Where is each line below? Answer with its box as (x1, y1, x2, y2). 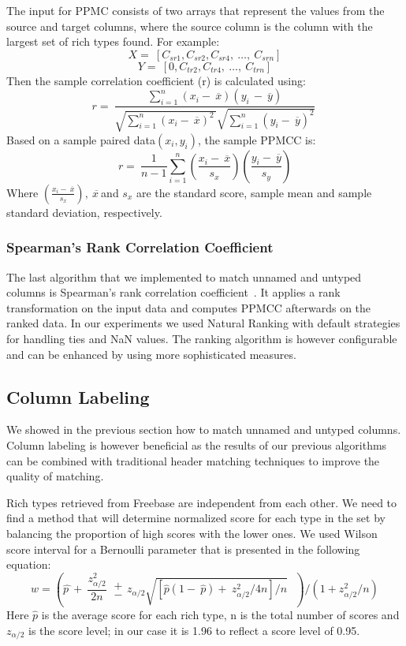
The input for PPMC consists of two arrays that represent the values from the (6, 2, 385, 18)
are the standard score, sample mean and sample (136, 184, 372, 200)
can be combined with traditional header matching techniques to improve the (6, 452, 380, 469)
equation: (6, 556, 51, 573)
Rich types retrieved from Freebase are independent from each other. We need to (6, 494, 397, 510)
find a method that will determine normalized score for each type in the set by (6, 510, 386, 526)
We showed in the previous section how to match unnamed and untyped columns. (6, 421, 401, 438)
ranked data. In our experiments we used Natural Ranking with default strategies (6, 315, 400, 331)
